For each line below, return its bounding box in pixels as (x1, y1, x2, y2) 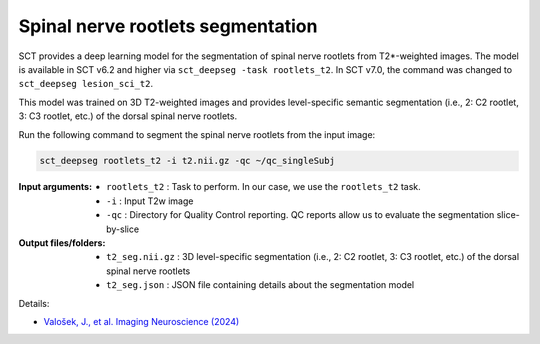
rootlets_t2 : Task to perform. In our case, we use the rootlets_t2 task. (106, 181, 422, 193)
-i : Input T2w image (106, 195, 194, 207)
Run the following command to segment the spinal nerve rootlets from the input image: (18, 128, 376, 140)
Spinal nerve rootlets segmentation (18, 15, 318, 37)
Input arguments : (18, 181, 93, 193)
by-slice (106, 223, 140, 235)
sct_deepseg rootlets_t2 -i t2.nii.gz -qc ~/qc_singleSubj (39, 155, 335, 167)
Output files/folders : (18, 237, 106, 249)
